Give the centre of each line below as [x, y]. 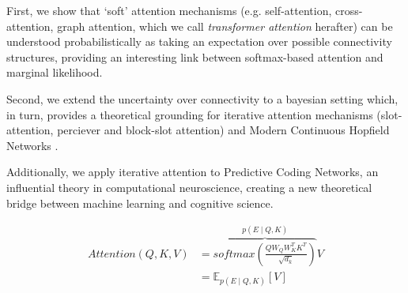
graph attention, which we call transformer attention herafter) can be [225, 26]
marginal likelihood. [55, 72]
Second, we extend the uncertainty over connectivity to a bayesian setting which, [202, 98]
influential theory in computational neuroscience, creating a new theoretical [189, 187]
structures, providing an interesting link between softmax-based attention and [195, 56]
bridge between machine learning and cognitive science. [140, 203]
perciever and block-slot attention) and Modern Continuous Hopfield [223, 130]
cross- [349, 10]
